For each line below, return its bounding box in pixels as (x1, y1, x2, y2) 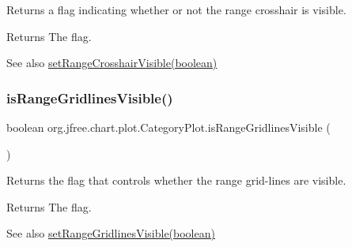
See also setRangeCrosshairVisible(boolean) (6, 54, 218, 71)
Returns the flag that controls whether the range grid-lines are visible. (6, 172, 346, 189)
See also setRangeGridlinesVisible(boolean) (6, 225, 215, 241)
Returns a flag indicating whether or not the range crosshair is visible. (6, 2, 346, 17)
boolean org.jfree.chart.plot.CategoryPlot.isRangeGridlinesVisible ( (6, 119, 331, 135)
